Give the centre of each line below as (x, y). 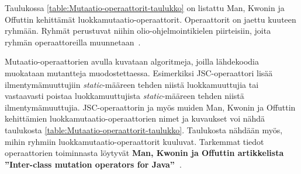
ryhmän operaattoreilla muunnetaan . (73, 42)
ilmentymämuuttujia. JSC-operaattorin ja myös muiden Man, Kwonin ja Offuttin (150, 107)
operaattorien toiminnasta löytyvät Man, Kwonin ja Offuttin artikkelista (144, 153)
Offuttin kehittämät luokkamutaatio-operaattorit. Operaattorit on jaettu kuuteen (150, 19)
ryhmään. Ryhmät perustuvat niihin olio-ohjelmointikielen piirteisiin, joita (138, 31)
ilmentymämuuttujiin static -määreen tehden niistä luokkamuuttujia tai (132, 84)
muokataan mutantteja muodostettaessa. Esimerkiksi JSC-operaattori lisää (139, 72)
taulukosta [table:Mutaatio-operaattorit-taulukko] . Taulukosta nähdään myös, (144, 129)
